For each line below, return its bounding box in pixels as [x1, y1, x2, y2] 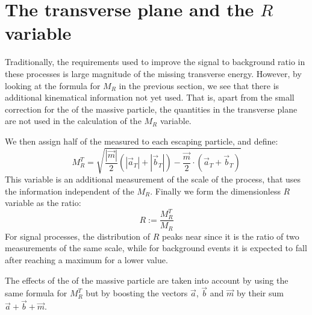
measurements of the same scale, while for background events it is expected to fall [5, 242, 307, 254]
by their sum [236, 287, 284, 299]
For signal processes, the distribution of [5, 229, 151, 242]
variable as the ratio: [5, 196, 81, 209]
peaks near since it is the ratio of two [162, 229, 299, 242]
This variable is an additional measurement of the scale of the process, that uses [5, 173, 301, 186]
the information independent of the [5, 184, 134, 197]
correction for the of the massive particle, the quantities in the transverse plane [5, 102, 298, 115]
